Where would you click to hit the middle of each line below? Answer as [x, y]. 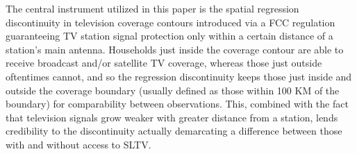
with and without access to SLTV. [78, 144]
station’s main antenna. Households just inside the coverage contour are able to [175, 49]
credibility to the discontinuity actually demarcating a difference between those [174, 131]
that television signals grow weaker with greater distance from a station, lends [172, 117]
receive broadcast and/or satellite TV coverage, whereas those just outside [164, 63]
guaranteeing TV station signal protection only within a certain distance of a [169, 36]
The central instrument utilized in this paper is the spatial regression [152, 8]
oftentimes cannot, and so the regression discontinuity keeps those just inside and [179, 76]
